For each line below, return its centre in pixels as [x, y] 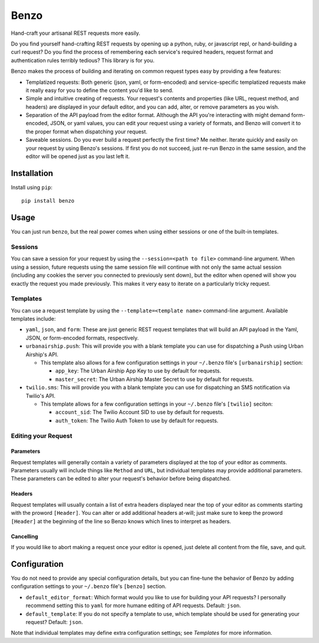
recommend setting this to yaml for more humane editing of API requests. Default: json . [134, 606]
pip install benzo [48, 201]
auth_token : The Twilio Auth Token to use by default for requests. [137, 420]
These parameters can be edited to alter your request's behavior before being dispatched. [121, 479]
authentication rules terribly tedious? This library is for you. [83, 60]
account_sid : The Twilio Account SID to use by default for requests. [140, 412]
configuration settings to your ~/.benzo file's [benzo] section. [89, 586]
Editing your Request [42, 436]
